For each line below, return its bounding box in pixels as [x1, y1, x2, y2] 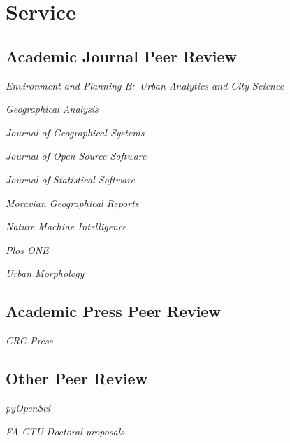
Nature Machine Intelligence [6, 219, 127, 234]
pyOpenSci [6, 400, 51, 414]
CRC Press [6, 333, 53, 348]
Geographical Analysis [6, 101, 99, 116]
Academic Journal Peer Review [6, 45, 238, 66]
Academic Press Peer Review [6, 300, 221, 322]
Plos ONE [6, 242, 49, 257]
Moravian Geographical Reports [6, 195, 139, 210]
